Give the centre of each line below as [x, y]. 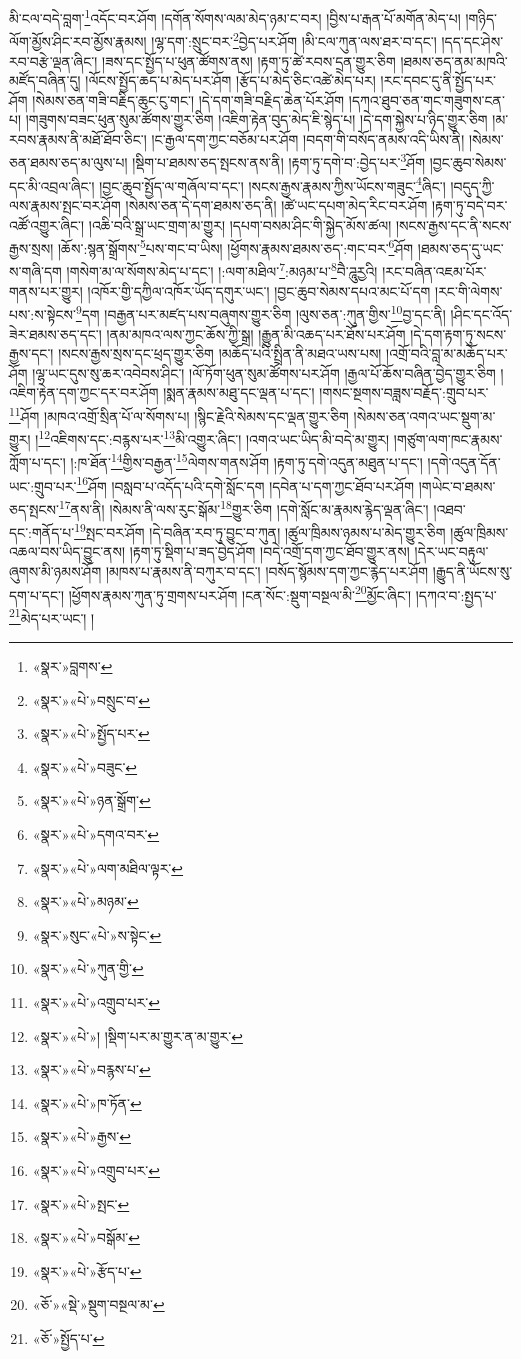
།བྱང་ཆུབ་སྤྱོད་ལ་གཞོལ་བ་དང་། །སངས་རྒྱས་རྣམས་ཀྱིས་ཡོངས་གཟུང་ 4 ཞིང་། [272, 184]
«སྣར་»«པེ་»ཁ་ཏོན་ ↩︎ [87, 1102]
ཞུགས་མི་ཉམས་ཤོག [55, 570]
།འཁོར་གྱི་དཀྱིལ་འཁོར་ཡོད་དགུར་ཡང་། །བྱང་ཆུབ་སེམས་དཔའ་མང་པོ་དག [259, 290]
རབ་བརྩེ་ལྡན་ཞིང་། [53, 60]
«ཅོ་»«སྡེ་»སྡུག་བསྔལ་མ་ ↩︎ [98, 1304]
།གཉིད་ [481, 17]
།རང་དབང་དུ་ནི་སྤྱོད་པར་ [438, 80]
